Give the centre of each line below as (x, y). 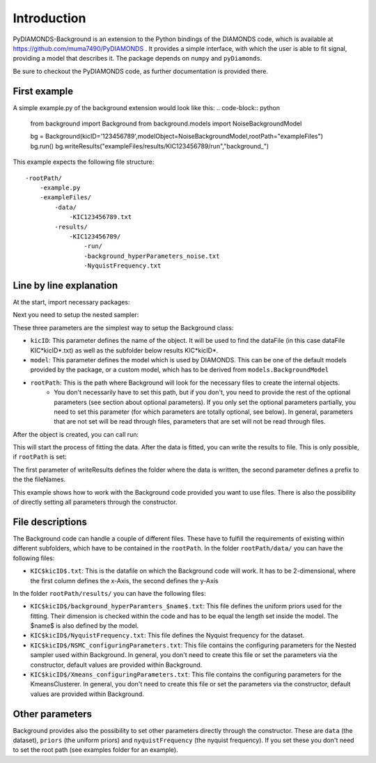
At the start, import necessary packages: (71, 302)
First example (43, 91)
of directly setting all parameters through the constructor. (95, 502)
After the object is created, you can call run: (76, 434)
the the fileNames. (39, 479)
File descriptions (50, 522)
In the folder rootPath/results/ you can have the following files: (109, 593)
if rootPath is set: (40, 457)
